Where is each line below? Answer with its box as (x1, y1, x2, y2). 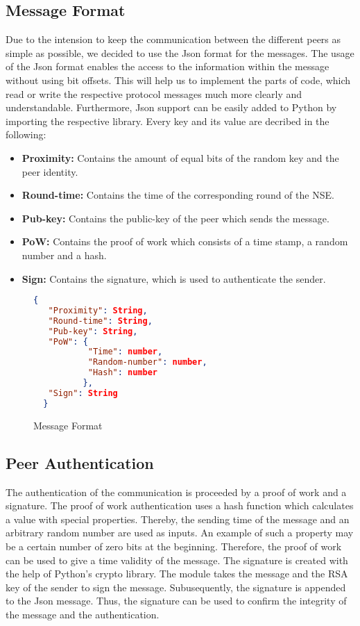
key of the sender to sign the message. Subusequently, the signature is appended (6, 579, 346, 594)
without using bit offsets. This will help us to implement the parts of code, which (6, 72, 351, 87)
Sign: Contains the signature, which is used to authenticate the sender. (22, 271, 326, 286)
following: (6, 127, 46, 142)
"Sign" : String (48, 388, 118, 398)
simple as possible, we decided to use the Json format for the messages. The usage (6, 45, 354, 60)
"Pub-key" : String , (48, 326, 138, 336)
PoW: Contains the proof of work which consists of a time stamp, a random (22, 234, 348, 249)
